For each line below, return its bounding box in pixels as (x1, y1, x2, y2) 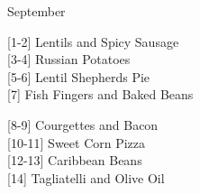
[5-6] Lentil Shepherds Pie (7, 67, 150, 86)
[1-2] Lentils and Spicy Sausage (7, 32, 179, 51)
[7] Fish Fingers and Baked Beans (7, 85, 194, 104)
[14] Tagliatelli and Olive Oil (7, 168, 165, 187)
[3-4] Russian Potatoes (7, 50, 131, 69)
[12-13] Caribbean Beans (7, 151, 142, 170)
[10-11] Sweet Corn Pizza (7, 133, 146, 152)
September (7, 2, 66, 20)
